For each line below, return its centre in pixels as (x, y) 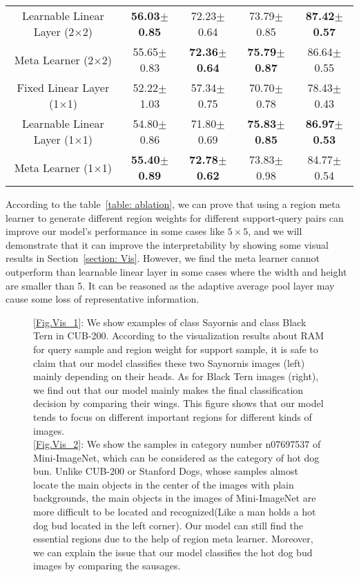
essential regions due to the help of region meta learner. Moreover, (173, 539)
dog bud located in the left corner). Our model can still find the (168, 525)
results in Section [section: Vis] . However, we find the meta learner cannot (163, 258)
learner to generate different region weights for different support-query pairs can (175, 217)
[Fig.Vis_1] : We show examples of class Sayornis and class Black (170, 322)
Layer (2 (54, 31)
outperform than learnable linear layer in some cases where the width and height (176, 271)
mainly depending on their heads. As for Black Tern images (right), (176, 376)
